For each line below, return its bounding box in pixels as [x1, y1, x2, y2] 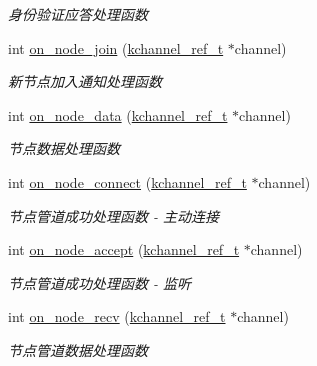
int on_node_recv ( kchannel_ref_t [8, 306, 226, 327]
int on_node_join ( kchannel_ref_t [8, 37, 224, 58]
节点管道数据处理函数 [8, 339, 148, 360]
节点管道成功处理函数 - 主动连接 [8, 205, 220, 226]
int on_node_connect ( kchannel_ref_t [8, 171, 247, 192]
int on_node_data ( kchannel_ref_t [8, 104, 228, 125]
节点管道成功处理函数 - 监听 [8, 272, 192, 293]
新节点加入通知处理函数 [8, 71, 162, 92]
